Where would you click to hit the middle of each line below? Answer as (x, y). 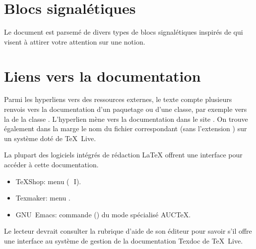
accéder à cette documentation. (51, 164)
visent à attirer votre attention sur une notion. (75, 41)
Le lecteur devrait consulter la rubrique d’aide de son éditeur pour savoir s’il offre (128, 231)
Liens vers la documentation (102, 75)
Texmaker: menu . (43, 198)
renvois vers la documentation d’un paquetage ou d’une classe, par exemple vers (126, 109)
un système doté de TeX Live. (50, 138)
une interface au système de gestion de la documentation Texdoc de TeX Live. (124, 240)
